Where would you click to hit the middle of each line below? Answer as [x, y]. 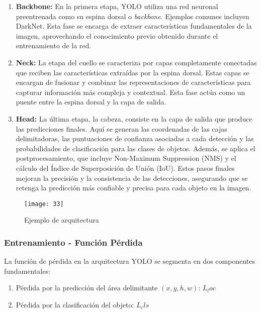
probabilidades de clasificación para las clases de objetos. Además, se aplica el [136, 148]
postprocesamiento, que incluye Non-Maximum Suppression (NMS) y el [126, 158]
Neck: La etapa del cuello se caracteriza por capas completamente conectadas [136, 62]
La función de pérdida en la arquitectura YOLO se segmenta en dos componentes [129, 261]
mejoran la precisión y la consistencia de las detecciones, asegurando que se [132, 178]
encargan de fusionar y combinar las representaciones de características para [133, 82]
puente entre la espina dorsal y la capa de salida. [91, 102]
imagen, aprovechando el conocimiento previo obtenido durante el [117, 35]
